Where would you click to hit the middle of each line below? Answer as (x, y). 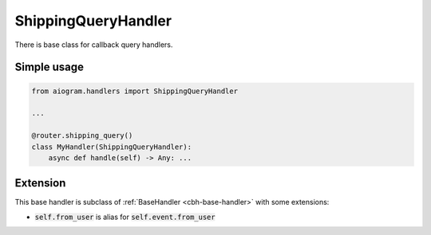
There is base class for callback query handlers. (94, 45)
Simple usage (49, 67)
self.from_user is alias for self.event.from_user (125, 217)
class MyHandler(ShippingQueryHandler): (111, 147)
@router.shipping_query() (82, 136)
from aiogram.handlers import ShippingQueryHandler (135, 91)
